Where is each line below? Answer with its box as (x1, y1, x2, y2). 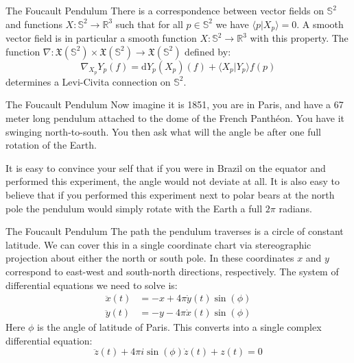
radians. (279, 201, 312, 215)
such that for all (115, 16, 183, 31)
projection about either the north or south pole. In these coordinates (5, 251, 294, 265)
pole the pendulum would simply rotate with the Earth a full (5, 201, 263, 215)
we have (215, 16, 249, 31)
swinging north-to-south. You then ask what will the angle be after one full (5, 124, 322, 138)
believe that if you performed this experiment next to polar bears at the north (5, 188, 335, 201)
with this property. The (250, 31, 349, 45)
